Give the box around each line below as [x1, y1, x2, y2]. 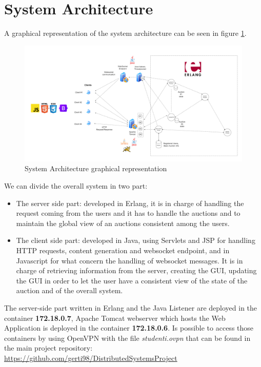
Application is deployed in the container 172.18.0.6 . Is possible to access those [4, 322, 254, 333]
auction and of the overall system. [16, 285, 123, 296]
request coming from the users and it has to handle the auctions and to [16, 208, 240, 218]
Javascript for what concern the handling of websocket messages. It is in [16, 255, 243, 266]
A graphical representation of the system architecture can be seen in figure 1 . [4, 28, 247, 38]
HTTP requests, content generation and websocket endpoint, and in [16, 244, 230, 255]
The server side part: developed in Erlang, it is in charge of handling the [16, 197, 244, 208]
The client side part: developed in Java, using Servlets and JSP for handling [16, 235, 255, 246]
